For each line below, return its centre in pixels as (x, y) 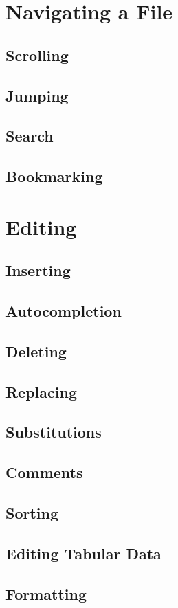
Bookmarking (54, 176)
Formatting (46, 593)
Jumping (37, 95)
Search (30, 136)
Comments (44, 472)
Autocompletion (64, 311)
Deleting (36, 351)
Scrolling (37, 55)
